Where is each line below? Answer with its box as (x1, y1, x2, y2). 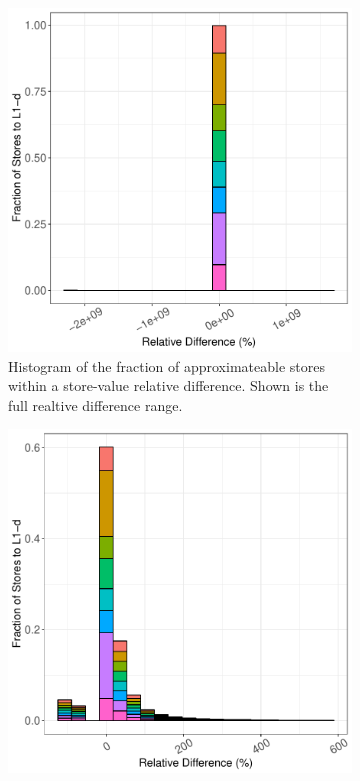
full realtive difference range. (8, 394, 183, 415)
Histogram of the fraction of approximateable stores (8, 355, 325, 376)
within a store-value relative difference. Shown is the (8, 375, 329, 396)
